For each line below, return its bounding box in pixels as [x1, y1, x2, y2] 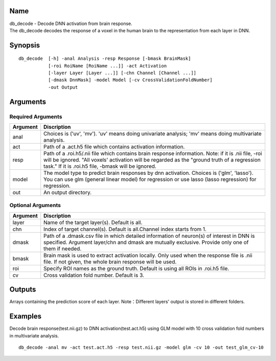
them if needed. [43, 245, 82, 252]
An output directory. [43, 189, 92, 196]
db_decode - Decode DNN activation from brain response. [9, 20, 132, 27]
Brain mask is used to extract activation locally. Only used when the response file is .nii [43, 252, 252, 259]
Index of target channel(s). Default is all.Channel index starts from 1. [43, 225, 207, 233]
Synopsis [9, 41, 40, 50]
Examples [9, 312, 42, 321]
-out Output [48, 84, 78, 90]
